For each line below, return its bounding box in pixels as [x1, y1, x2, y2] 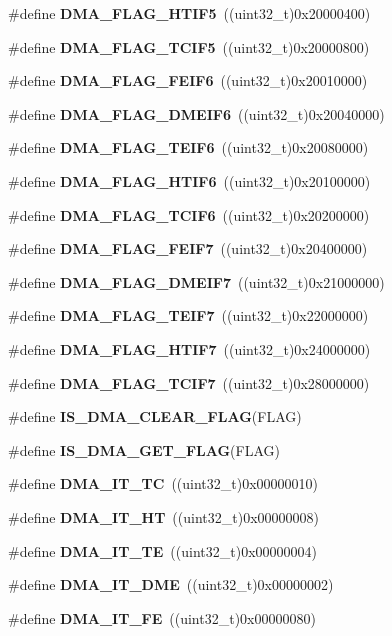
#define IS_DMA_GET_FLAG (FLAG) [8, 439, 280, 460]
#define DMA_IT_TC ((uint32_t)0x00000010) [8, 473, 319, 494]
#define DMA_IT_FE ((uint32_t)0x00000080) [8, 607, 316, 628]
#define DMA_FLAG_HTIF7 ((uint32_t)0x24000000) [8, 338, 371, 359]
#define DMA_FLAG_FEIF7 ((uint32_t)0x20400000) [8, 238, 368, 259]
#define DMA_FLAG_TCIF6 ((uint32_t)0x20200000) [8, 204, 370, 225]
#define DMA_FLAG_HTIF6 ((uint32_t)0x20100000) [8, 170, 371, 191]
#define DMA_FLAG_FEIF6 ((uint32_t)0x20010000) [8, 70, 368, 91]
